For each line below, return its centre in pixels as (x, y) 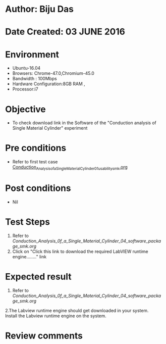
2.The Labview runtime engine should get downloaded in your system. (77, 310)
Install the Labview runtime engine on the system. (56, 316)
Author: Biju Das (39, 9)
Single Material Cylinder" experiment (50, 128)
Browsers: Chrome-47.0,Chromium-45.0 (53, 73)
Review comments (44, 336)
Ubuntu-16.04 (26, 68)
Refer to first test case (35, 162)
